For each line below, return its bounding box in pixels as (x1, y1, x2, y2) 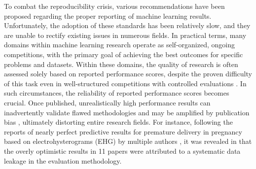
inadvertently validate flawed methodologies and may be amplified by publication (4, 107, 250, 117)
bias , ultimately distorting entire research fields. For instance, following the (4, 117, 233, 127)
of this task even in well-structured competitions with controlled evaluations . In (4, 78, 247, 88)
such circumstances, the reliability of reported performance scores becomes (4, 88, 229, 98)
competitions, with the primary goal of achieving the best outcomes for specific (4, 49, 243, 59)
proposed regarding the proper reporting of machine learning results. (4, 10, 212, 21)
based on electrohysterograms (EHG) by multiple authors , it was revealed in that (4, 136, 252, 146)
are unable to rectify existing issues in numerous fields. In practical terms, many (4, 30, 247, 40)
